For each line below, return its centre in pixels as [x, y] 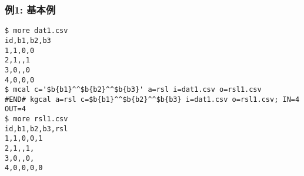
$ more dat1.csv [36, 31]
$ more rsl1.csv [36, 119]
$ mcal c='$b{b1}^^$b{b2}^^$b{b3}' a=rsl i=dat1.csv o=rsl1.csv [133, 90]
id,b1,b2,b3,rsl [36, 129]
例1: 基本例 [30, 9]
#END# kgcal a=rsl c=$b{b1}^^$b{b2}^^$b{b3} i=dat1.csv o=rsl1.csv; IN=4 [152, 99]
